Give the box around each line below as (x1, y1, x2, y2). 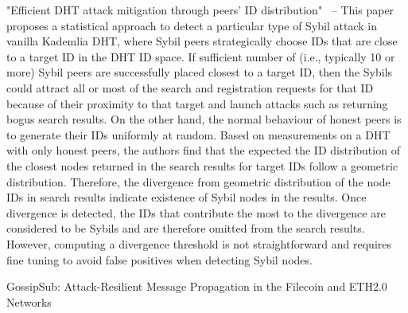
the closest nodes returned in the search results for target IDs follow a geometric (6, 157, 398, 174)
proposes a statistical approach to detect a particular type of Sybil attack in (6, 17, 377, 33)
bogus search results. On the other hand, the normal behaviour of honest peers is (6, 111, 402, 127)
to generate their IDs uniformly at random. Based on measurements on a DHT (6, 126, 391, 143)
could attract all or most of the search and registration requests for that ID (6, 79, 374, 96)
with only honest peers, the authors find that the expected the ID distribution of (6, 142, 400, 158)
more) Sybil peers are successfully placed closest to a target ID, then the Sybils (6, 64, 393, 80)
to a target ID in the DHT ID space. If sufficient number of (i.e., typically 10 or (6, 48, 395, 65)
